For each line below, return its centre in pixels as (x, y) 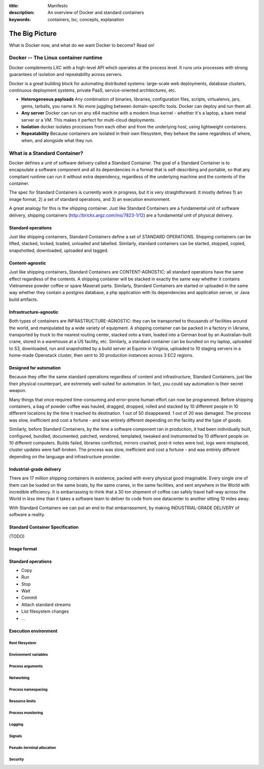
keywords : (20, 19)
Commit (29, 597)
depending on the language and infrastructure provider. (65, 456)
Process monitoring (26, 713)
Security (16, 760)
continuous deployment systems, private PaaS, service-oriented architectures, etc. (93, 90)
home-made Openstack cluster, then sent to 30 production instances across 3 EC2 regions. (101, 355)
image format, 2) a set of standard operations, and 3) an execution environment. (90, 199)
